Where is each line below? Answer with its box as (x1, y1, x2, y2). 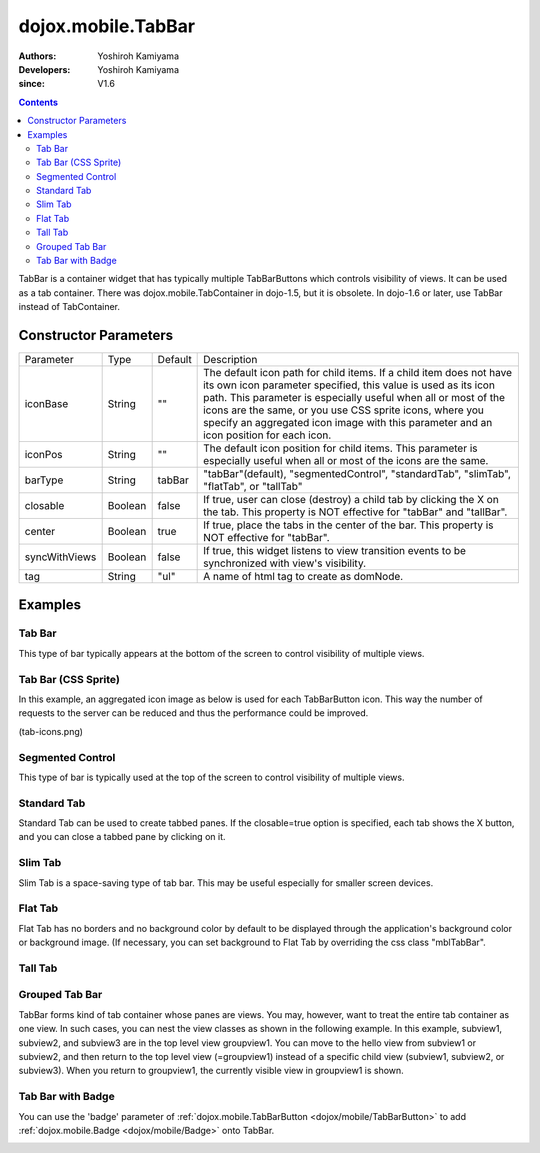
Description (203, 353, 258, 367)
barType (24, 473, 64, 487)
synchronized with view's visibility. (203, 556, 367, 570)
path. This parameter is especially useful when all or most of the (203, 391, 505, 405)
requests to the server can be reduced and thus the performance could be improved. (18, 707, 369, 719)
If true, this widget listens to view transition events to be (203, 544, 467, 558)
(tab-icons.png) (18, 725, 84, 737)
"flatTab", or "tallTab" (203, 480, 303, 494)
